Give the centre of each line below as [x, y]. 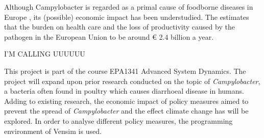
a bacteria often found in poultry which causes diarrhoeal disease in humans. [124, 91]
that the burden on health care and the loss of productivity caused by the [119, 27]
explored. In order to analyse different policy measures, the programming [118, 120]
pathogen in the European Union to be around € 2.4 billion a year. [109, 36]
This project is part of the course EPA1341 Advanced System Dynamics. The [125, 71]
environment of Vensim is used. [53, 131]
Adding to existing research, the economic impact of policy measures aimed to [126, 101]
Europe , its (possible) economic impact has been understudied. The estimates [127, 17]
